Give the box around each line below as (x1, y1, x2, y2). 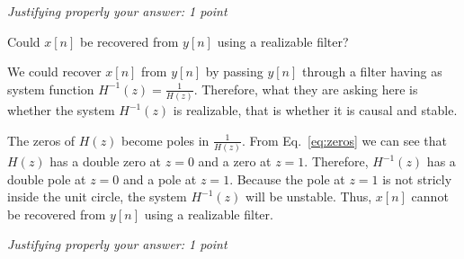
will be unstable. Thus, (245, 187, 372, 206)
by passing (205, 62, 263, 81)
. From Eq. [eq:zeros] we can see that (241, 130, 448, 149)
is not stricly (382, 169, 452, 188)
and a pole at (123, 169, 197, 188)
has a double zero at (49, 152, 162, 170)
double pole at (7, 169, 86, 188)
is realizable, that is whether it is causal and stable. (173, 101, 458, 120)
